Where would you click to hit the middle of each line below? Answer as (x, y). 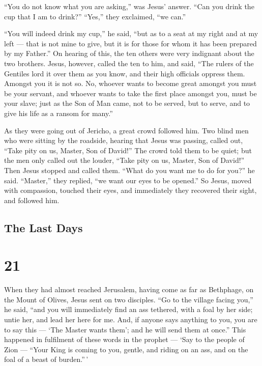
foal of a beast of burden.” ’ (46, 359)
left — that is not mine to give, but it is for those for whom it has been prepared (130, 43)
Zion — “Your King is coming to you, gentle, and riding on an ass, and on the (126, 349)
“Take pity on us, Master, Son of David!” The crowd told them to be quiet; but (128, 150)
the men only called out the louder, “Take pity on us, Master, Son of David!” (124, 160)
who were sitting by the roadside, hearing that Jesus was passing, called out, (124, 140)
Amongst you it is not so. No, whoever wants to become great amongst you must (130, 83)
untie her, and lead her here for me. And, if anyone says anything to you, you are (131, 319)
